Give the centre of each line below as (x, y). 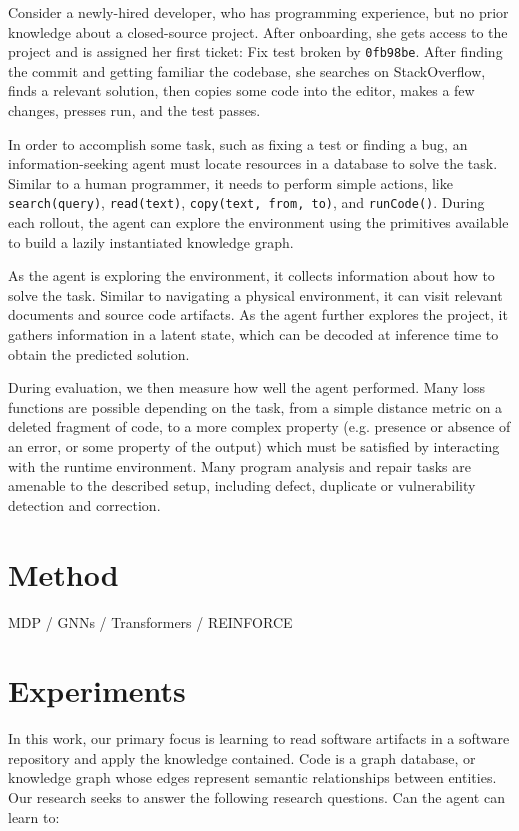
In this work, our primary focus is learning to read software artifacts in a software (259, 738)
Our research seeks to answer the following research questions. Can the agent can (256, 797)
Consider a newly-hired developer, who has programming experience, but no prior (258, 12)
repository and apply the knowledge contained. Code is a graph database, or (242, 757)
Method (63, 573)
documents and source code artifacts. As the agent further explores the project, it (258, 314)
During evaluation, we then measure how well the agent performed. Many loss (246, 387)
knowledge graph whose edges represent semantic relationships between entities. (252, 777)
